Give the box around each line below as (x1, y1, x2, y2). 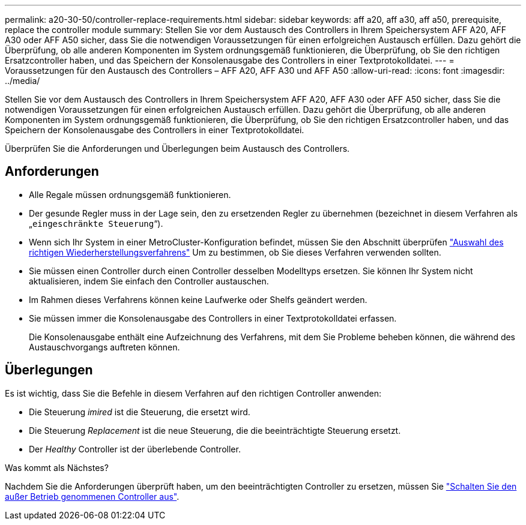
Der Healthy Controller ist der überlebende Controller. (29, 443, 241, 454)
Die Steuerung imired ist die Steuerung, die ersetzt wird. (29, 406, 250, 417)
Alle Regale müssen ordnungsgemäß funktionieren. (29, 189, 231, 200)
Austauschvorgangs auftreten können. (29, 341, 180, 352)
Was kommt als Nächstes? (5, 462, 109, 473)
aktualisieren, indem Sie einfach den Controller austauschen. (29, 275, 269, 286)
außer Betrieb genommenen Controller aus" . (5, 491, 180, 502)
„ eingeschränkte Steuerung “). (29, 218, 163, 229)
